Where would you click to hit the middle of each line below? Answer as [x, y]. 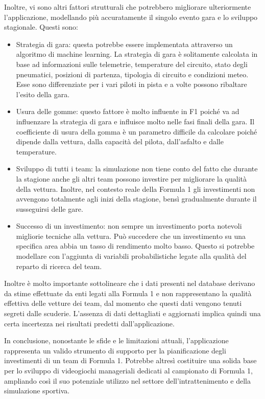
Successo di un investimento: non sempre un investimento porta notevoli [129, 226]
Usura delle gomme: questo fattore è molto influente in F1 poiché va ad [128, 111]
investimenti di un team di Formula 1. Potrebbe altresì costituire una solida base [130, 360]
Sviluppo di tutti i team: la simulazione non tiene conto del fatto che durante [137, 169]
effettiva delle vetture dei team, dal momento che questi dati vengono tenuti [123, 303]
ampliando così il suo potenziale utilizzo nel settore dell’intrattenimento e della [127, 380]
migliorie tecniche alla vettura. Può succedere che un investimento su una [131, 236]
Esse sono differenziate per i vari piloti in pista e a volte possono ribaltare [131, 84]
